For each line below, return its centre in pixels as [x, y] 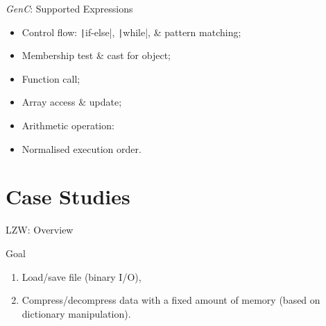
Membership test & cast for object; [96, 55]
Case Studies [68, 196]
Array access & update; [72, 102]
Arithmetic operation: [68, 125]
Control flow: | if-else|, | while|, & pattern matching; [131, 32]
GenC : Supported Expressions [69, 8]
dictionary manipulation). [76, 313]
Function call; [51, 78]
